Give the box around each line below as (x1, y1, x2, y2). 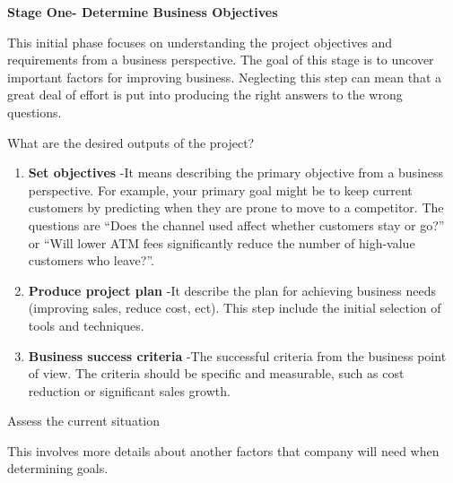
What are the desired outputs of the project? (7, 133, 255, 151)
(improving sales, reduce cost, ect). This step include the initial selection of (28, 298, 441, 317)
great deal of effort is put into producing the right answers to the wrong (7, 85, 403, 104)
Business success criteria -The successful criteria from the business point (28, 346, 447, 365)
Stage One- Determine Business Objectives (7, 3, 278, 21)
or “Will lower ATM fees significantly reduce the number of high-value (28, 233, 415, 252)
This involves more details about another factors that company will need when (7, 441, 440, 460)
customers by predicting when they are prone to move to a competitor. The (28, 198, 444, 217)
